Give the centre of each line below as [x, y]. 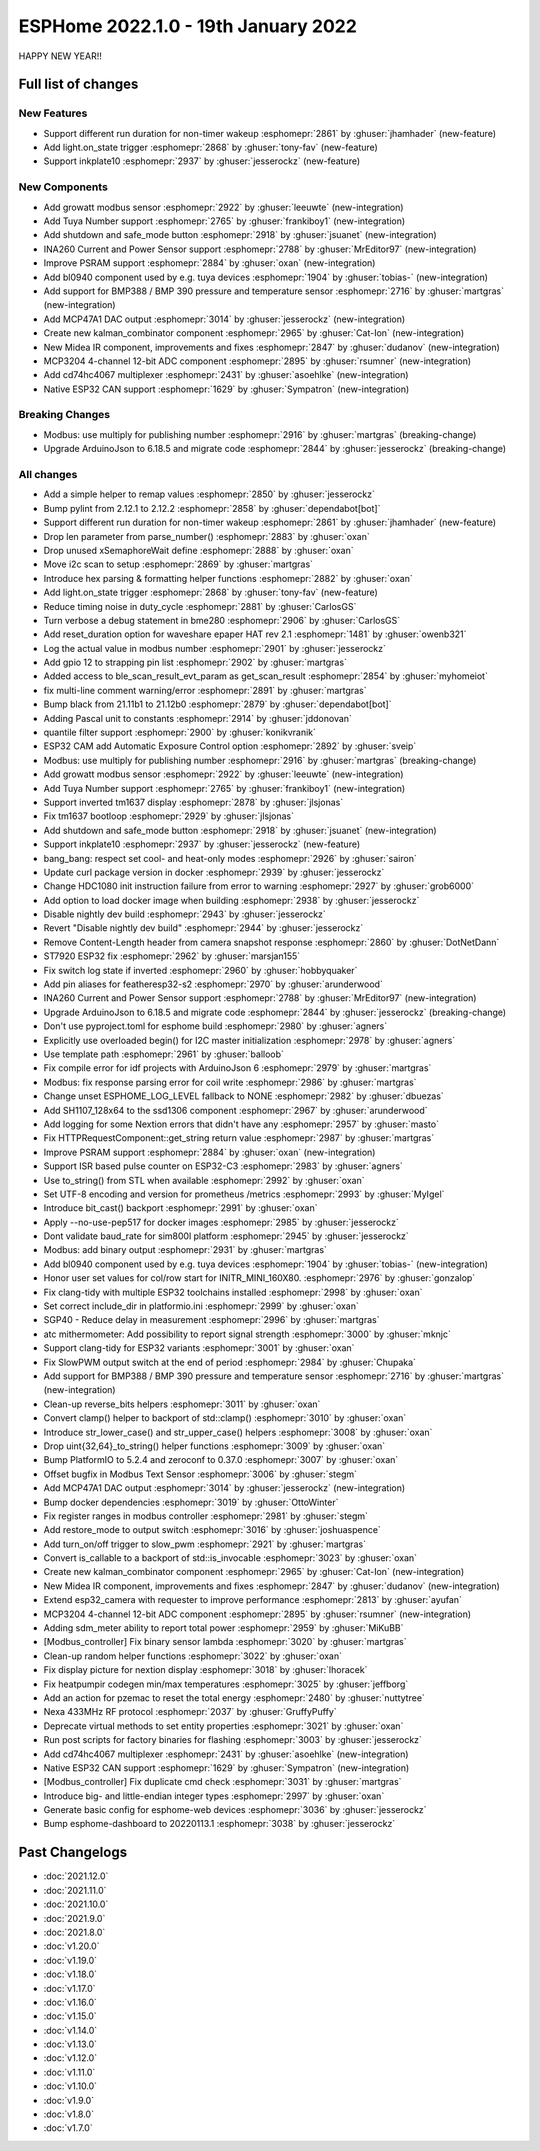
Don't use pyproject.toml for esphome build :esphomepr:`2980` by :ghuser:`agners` [215, 1026]
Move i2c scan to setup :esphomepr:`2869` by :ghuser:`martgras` [178, 564]
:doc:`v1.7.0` [68, 2128]
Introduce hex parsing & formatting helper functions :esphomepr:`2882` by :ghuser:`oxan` [228, 578]
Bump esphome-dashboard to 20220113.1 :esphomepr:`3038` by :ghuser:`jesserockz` [219, 1824]
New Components [63, 187]
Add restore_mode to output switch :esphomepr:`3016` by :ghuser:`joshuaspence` [212, 1530]
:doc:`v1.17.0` [69, 1988]
